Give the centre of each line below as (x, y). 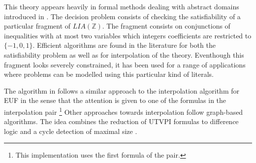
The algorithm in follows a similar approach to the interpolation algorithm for (122, 90)
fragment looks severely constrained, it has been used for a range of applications (125, 64)
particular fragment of (37, 26)
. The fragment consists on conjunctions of (166, 26)
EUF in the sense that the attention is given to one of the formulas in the (115, 100)
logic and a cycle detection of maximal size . (71, 131)
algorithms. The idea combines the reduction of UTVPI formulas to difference (121, 121)
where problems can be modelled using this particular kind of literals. (109, 74)
